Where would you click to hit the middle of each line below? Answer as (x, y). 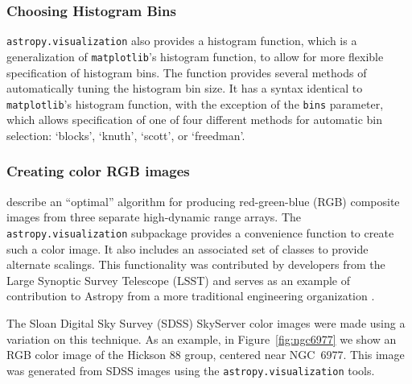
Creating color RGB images (98, 171)
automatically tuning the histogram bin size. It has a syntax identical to (185, 88)
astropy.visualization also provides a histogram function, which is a (182, 41)
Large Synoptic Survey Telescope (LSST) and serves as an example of (179, 280)
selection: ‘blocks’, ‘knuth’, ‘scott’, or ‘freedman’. (126, 135)
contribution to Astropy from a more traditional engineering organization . (191, 296)
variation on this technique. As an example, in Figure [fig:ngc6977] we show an (202, 339)
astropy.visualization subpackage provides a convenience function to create (200, 232)
